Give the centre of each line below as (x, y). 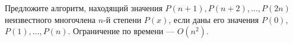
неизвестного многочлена (50, 19)
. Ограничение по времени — (121, 31)
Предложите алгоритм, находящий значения (84, 8)
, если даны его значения (214, 19)
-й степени (122, 19)
